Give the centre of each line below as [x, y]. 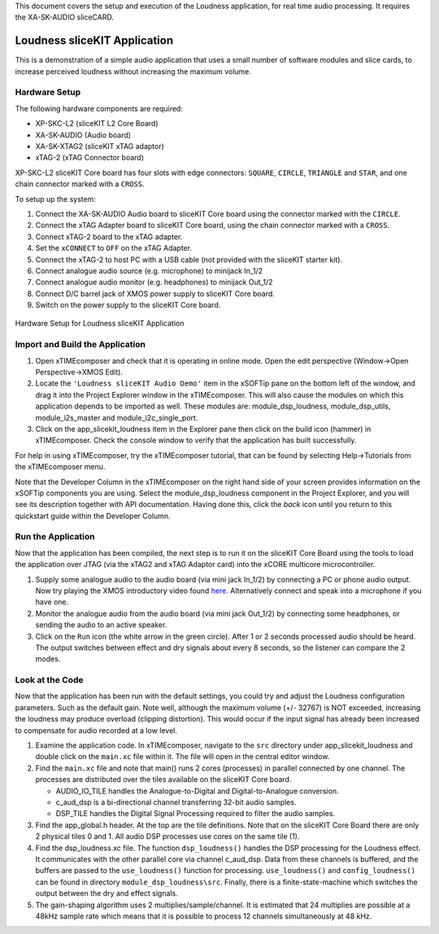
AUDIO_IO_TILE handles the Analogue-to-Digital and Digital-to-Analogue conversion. [197, 791]
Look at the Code [50, 680]
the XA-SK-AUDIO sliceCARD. [64, 17]
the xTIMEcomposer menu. [60, 467]
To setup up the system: [56, 199]
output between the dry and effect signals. [106, 893]
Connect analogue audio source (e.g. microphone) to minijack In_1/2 [149, 271]
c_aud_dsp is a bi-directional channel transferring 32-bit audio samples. [176, 802]
